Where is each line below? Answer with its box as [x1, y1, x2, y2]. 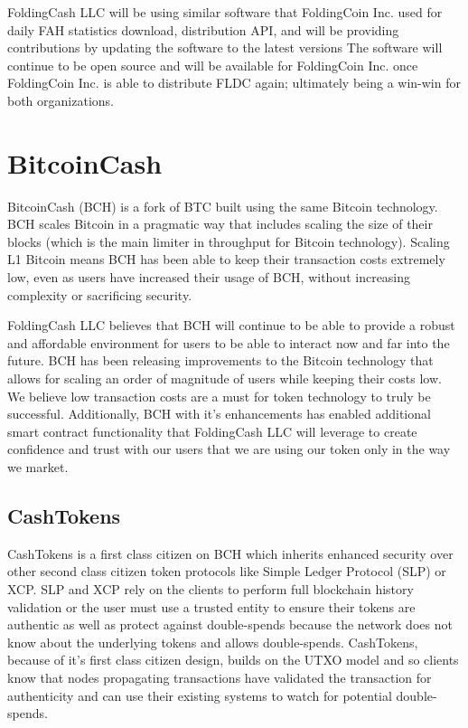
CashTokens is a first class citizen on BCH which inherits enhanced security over [7, 544, 454, 563]
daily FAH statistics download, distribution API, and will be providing [7, 20, 399, 39]
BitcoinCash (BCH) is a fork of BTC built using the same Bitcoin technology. [7, 196, 438, 215]
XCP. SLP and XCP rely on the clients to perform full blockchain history [7, 579, 414, 598]
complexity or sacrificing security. [7, 285, 192, 304]
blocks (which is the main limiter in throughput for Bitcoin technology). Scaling [7, 232, 450, 251]
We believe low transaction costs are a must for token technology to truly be [7, 386, 431, 405]
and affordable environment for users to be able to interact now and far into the [7, 333, 450, 352]
